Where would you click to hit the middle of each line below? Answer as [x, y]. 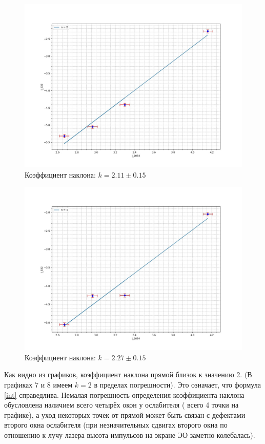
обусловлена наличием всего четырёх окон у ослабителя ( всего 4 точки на [121, 405]
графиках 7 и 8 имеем [38, 384]
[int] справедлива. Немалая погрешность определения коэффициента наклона [124, 394]
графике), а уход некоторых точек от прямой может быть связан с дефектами [125, 414]
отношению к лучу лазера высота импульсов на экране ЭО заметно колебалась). [130, 435]
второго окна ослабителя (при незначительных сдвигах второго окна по [116, 425]
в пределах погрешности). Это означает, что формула [177, 384]
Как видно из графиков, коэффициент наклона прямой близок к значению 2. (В [128, 374]
